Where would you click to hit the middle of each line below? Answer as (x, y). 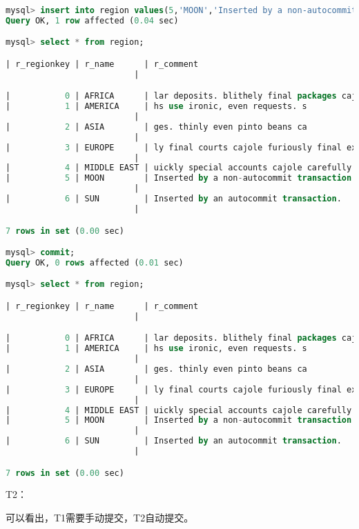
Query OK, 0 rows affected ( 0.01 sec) (95, 262)
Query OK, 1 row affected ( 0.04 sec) (92, 20)
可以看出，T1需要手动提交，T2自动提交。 (100, 517)
